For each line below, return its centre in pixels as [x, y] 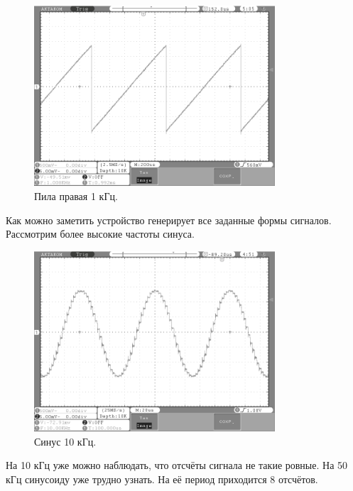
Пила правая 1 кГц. [76, 195]
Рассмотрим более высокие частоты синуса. [100, 234]
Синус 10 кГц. [65, 441]
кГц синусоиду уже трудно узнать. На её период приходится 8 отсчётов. [162, 479]
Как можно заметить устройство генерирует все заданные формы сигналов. [169, 220]
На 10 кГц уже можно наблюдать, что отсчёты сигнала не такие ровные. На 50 [177, 465]
